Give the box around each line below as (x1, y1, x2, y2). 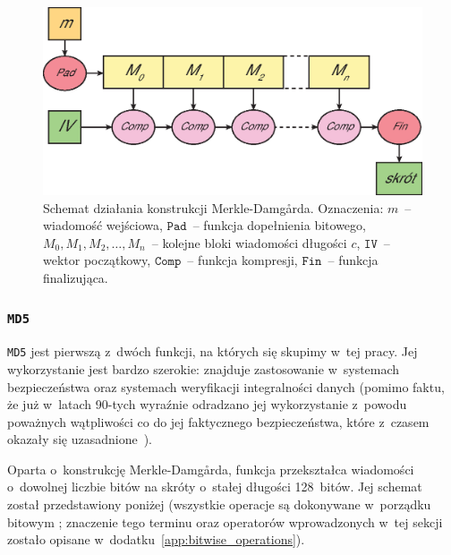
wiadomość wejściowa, (43, 216, 163, 235)
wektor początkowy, (43, 251, 151, 269)
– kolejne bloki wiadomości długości (151, 233, 347, 252)
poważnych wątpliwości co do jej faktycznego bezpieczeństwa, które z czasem (7, 412, 430, 431)
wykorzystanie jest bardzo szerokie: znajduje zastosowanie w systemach (7, 359, 400, 378)
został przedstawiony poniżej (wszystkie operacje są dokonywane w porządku (7, 495, 431, 514)
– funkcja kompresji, (187, 251, 298, 269)
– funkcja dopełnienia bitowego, (192, 216, 366, 235)
